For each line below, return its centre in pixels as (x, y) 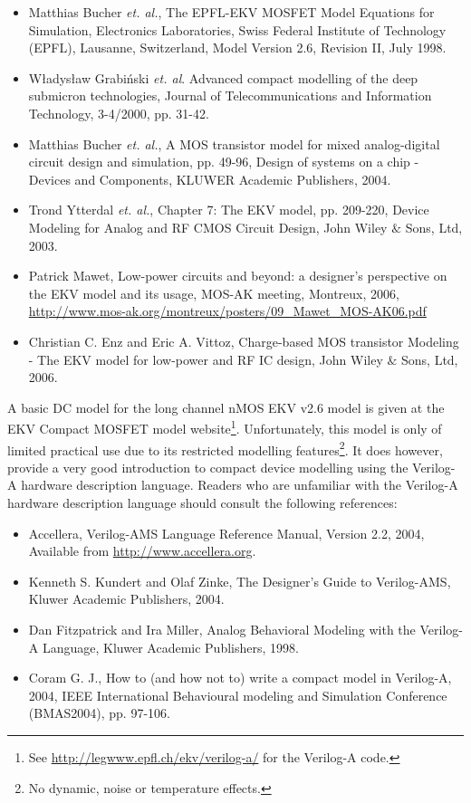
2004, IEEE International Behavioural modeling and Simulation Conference (238, 695)
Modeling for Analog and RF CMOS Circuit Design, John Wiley (208, 227)
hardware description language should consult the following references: (202, 502)
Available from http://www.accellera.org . (142, 551)
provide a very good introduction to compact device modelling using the (208, 467)
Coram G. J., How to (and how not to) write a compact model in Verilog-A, (240, 678)
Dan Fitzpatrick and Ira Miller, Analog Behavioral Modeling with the (222, 629)
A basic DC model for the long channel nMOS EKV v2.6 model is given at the (226, 407)
